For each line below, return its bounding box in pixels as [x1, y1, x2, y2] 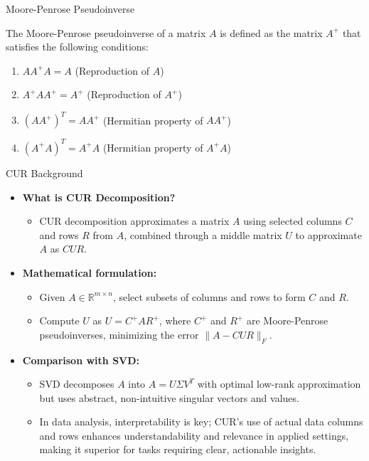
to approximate [295, 227, 362, 242]
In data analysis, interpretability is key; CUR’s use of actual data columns [39, 414, 363, 429]
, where [159, 313, 191, 328]
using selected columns [243, 213, 342, 228]
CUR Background [6, 165, 83, 180]
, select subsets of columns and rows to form [112, 289, 306, 304]
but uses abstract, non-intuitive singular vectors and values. [39, 390, 299, 405]
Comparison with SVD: [22, 352, 140, 367]
